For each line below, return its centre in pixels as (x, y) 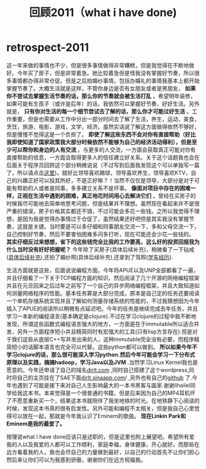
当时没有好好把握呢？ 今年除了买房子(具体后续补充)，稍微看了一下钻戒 (106, 249)
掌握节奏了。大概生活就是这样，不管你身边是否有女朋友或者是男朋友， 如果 (101, 88)
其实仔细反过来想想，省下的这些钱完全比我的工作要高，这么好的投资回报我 (100, 242)
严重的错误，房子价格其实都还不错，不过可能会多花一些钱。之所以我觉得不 (100, 211)
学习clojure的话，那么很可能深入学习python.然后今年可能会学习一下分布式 (101, 354)
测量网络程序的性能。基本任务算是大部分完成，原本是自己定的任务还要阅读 (105, 293)
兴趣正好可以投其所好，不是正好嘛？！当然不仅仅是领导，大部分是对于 (105, 180)
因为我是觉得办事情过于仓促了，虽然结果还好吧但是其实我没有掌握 (105, 219)
